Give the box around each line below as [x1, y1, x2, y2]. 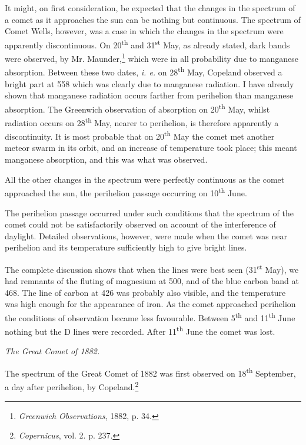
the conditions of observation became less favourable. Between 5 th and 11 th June [5, 309, 295, 324]
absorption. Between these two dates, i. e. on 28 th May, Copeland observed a [5, 64, 282, 78]
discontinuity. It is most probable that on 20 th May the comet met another [5, 128, 275, 142]
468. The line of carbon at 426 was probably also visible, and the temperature [5, 286, 286, 298]
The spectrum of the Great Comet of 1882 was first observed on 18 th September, [5, 365, 296, 379]
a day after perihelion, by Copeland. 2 [5, 379, 139, 393]
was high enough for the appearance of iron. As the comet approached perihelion [5, 298, 296, 310]
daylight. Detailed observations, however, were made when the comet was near [5, 229, 288, 242]
